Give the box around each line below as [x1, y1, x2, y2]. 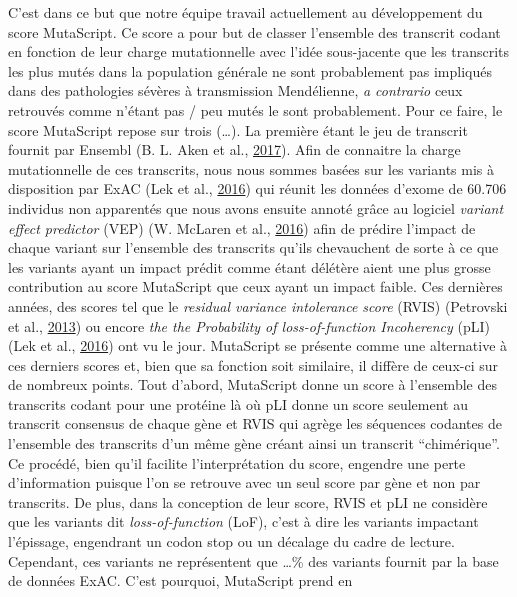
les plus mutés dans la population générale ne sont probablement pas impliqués [8, 60, 493, 81]
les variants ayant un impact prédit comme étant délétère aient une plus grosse [8, 256, 491, 277]
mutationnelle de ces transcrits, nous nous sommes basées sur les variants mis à [8, 158, 495, 179]
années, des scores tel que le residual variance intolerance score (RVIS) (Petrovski [8, 295, 508, 316]
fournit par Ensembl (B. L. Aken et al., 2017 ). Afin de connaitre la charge [8, 139, 461, 160]
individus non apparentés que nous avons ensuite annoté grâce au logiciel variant [8, 197, 504, 218]
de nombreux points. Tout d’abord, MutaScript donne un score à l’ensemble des [8, 374, 497, 395]
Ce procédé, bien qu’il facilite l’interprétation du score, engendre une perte [8, 452, 466, 473]
